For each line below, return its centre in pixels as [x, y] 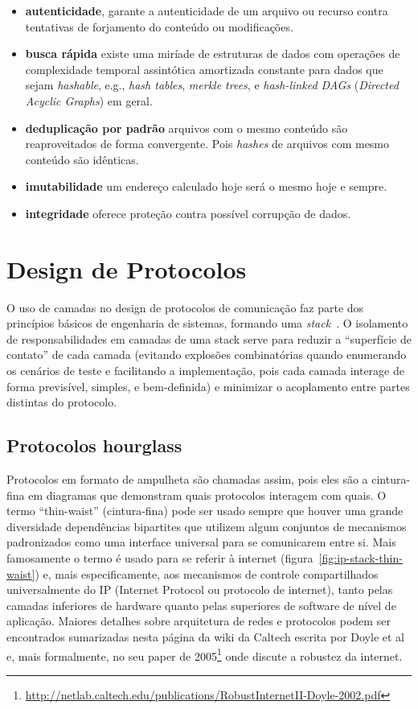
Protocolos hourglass [94, 445]
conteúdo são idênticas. [82, 159]
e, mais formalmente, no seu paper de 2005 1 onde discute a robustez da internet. [205, 654]
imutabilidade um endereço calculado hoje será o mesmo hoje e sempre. [206, 186]
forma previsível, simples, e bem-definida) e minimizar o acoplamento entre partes [208, 386]
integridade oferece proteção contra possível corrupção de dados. [188, 213]
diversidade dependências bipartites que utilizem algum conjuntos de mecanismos [207, 526]
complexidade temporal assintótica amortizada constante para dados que [204, 69]
